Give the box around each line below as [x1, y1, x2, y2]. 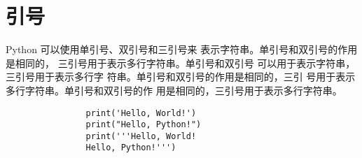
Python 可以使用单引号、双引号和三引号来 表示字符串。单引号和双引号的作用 [6, 42, 358, 57]
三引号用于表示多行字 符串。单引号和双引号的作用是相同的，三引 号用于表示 [6, 69, 356, 84]
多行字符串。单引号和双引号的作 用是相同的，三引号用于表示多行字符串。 [6, 82, 342, 97]
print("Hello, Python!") [85, 120, 202, 130]
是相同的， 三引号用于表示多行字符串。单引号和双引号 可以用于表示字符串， [6, 55, 356, 70]
